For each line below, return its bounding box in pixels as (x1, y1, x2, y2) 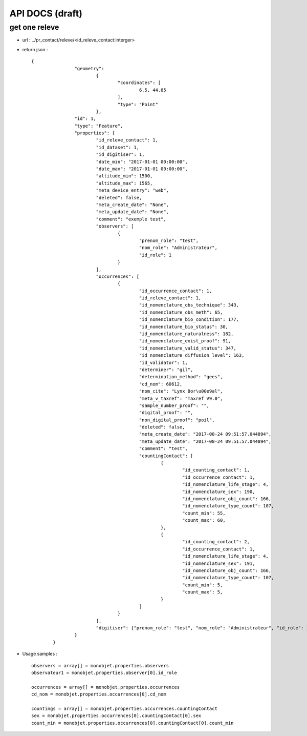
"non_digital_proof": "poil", (139, 417, 215, 423)
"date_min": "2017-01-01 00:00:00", (96, 159, 188, 165)
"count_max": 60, (182, 518, 226, 523)
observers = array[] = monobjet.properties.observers (31, 663, 169, 668)
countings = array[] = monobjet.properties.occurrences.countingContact (31, 705, 217, 711)
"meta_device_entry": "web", (96, 188, 169, 193)
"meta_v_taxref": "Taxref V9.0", (139, 395, 223, 401)
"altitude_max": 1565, (96, 180, 153, 186)
